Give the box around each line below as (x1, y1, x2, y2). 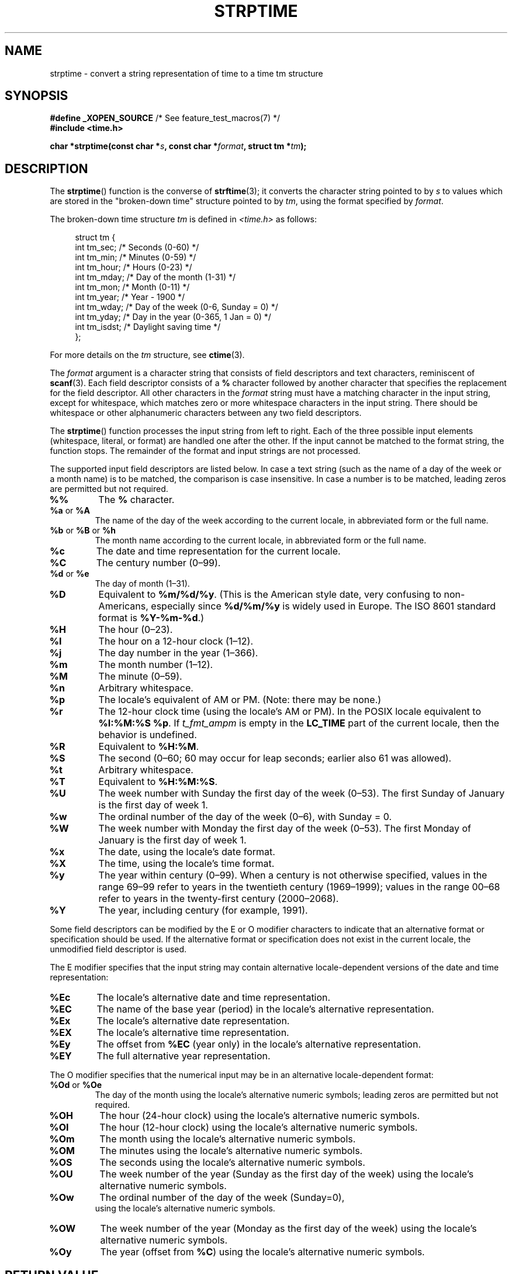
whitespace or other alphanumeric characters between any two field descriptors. (50, 408, 362, 418)
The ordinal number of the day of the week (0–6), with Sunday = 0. (98, 811, 392, 823)
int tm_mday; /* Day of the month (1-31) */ (75, 272, 236, 283)
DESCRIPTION (5, 161, 88, 176)
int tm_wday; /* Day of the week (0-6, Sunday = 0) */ (75, 302, 278, 312)
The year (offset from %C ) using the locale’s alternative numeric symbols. (100, 1246, 425, 1258)
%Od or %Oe (50, 1080, 102, 1090)
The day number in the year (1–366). (98, 647, 258, 659)
